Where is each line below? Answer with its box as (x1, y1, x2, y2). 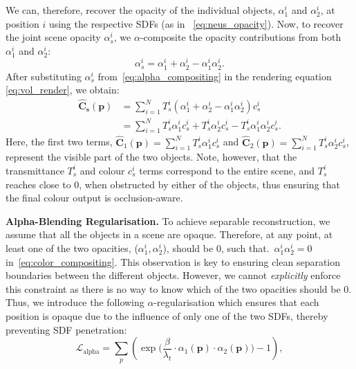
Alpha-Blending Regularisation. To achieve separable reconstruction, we (6, 213, 330, 228)
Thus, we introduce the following (6, 295, 144, 309)
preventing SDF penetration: (6, 322, 127, 336)
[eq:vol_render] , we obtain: (6, 82, 120, 97)
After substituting (6, 69, 82, 83)
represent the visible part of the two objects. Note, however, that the (6, 150, 297, 164)
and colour (79, 163, 125, 177)
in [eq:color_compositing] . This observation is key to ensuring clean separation (6, 254, 341, 269)
